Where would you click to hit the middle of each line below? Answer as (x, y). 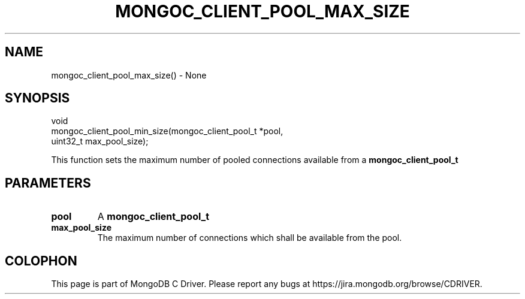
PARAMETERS (48, 183)
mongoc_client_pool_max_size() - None (129, 75)
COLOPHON (41, 261)
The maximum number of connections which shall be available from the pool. (250, 238)
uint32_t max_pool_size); (100, 141)
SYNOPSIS (37, 98)
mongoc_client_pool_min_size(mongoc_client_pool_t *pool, (167, 131)
